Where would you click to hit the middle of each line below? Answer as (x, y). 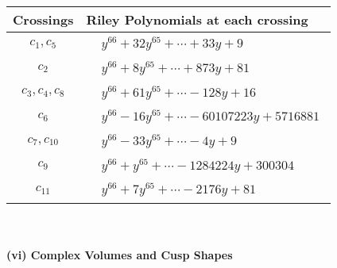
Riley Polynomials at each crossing (197, 19)
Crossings (43, 19)
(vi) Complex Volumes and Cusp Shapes (120, 254)
